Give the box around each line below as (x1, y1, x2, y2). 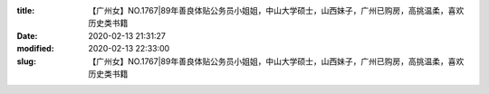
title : (16, 5, 35, 15)
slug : (16, 55, 36, 67)
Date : (16, 30, 38, 41)
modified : (16, 43, 54, 54)
